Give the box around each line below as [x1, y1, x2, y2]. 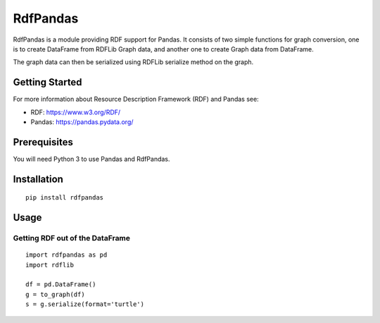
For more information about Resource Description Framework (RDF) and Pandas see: [13, 95, 260, 104]
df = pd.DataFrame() [25, 281, 96, 288]
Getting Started [13, 76, 82, 88]
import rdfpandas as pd [25, 251, 108, 259]
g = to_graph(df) [25, 290, 85, 298]
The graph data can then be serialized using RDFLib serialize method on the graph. [13, 58, 254, 66]
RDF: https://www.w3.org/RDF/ [30, 108, 121, 116]
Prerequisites [13, 136, 73, 148]
